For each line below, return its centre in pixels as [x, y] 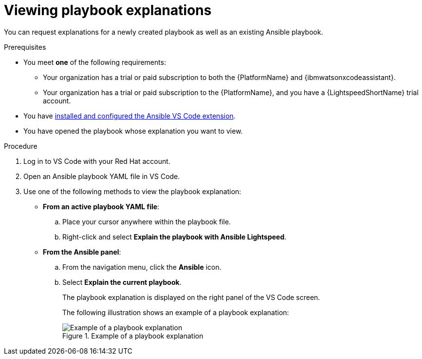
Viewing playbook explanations [108, 10]
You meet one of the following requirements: [95, 62]
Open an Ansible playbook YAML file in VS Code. [102, 176]
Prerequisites [25, 47]
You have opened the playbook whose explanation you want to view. [133, 131]
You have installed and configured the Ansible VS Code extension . [129, 116]
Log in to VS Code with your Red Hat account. [97, 161]
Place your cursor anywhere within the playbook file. [147, 221]
